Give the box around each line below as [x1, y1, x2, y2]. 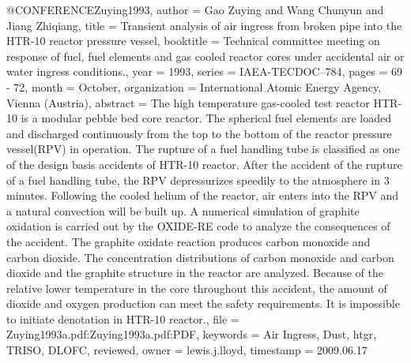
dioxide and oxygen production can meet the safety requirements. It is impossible [6, 295, 400, 312]
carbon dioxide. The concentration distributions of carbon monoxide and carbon [6, 249, 394, 265]
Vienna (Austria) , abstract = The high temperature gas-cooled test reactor [6, 94, 370, 110]
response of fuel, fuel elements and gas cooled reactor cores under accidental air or [6, 47, 405, 64]
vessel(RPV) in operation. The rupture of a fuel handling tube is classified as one [6, 140, 400, 157]
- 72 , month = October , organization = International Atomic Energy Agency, [6, 78, 382, 95]
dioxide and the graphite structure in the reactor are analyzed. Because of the [6, 264, 383, 281]
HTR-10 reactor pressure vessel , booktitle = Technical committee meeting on [6, 32, 380, 49]
